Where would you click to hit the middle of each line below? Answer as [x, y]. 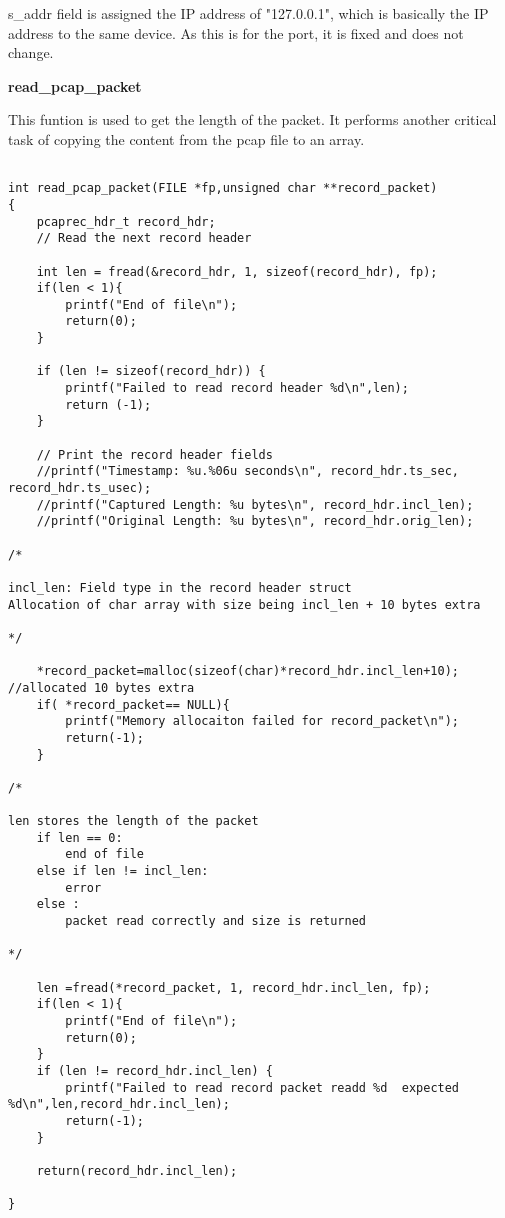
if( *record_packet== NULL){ [133, 704]
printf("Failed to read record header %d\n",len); [237, 388]
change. [31, 52]
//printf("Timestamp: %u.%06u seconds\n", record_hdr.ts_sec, [248, 471]
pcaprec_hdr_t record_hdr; [126, 221]
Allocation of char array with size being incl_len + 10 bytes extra [244, 604]
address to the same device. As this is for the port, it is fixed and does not [236, 32]
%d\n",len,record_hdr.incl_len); [119, 1104]
